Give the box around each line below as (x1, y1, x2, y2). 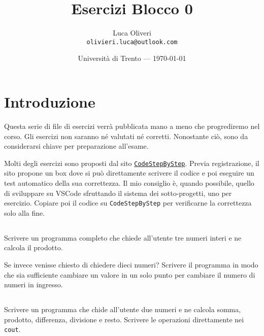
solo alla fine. (4, 207, 45, 218)
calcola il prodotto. (4, 242, 63, 253)
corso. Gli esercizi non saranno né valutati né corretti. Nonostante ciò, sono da (4, 130, 248, 141)
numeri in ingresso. (4, 279, 63, 290)
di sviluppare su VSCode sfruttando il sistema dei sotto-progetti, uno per (4, 187, 232, 198)
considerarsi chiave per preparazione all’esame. (4, 141, 149, 151)
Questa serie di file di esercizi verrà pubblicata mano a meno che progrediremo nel (4, 120, 260, 131)
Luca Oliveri (113, 27, 151, 38)
